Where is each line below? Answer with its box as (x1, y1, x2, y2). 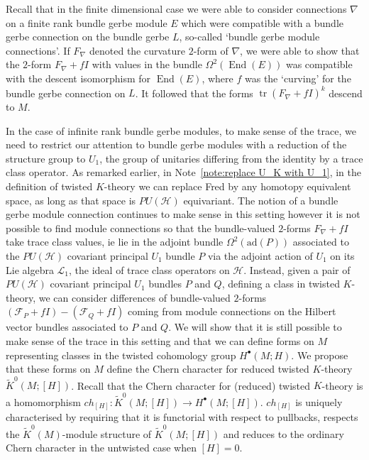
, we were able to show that (240, 43, 360, 57)
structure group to (6, 150, 86, 165)
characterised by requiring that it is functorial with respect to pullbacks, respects (6, 410, 358, 425)
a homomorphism (6, 394, 81, 409)
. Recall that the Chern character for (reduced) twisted (71, 378, 311, 393)
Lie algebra (6, 262, 54, 277)
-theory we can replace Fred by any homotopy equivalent (104, 179, 351, 194)
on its (330, 248, 355, 263)
